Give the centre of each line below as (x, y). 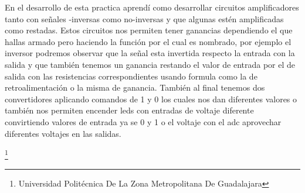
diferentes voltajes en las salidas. (63, 133)
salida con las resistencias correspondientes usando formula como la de (131, 76)
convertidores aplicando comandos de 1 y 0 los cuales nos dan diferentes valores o (151, 99)
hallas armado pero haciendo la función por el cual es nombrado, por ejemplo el (148, 41)
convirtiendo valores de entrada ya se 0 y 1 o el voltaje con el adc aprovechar (143, 121)
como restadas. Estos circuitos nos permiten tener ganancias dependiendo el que (149, 30)
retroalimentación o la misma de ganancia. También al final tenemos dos (135, 87)
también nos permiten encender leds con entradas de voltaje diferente (129, 110)
